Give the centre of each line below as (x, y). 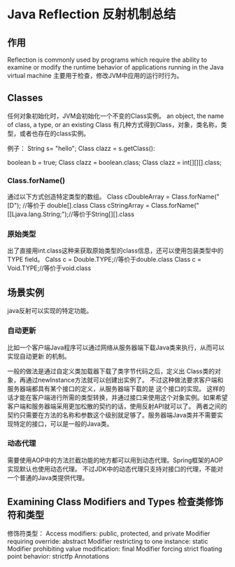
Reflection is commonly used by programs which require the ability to (107, 60)
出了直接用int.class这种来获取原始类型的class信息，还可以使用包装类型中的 (115, 251)
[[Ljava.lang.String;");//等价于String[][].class (71, 214)
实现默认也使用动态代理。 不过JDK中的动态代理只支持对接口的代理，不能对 (115, 469)
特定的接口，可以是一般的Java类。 (63, 423)
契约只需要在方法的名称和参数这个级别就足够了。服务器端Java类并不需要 (112, 415)
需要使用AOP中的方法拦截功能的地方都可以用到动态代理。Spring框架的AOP (115, 460)
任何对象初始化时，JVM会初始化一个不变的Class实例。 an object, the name (116, 116)
